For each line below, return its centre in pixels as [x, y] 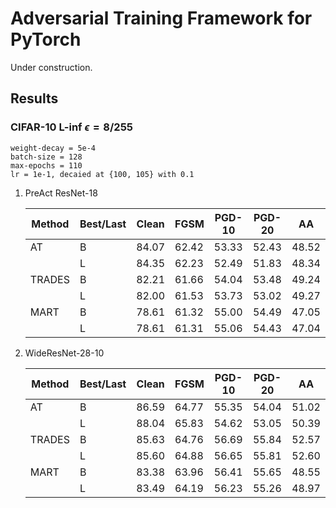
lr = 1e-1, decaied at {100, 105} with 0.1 [102, 174]
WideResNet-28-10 [64, 353]
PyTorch [46, 39]
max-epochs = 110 [46, 165]
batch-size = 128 [46, 157]
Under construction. [51, 67]
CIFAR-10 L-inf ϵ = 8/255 [71, 127]
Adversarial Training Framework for [161, 18]
